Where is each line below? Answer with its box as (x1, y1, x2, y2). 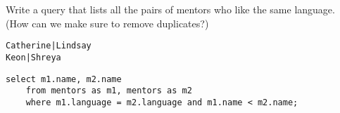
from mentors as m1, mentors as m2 (25, 86, 192, 96)
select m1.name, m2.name (6, 74, 122, 84)
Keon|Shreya (6, 52, 61, 62)
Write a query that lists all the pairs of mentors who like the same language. (6, 2, 335, 16)
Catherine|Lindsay (6, 41, 92, 51)
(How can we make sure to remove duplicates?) (6, 15, 209, 30)
